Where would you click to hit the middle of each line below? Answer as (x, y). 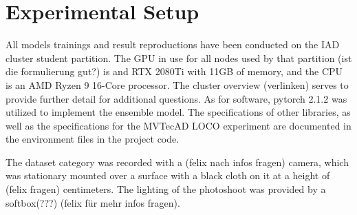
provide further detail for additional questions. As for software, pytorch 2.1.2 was (176, 98)
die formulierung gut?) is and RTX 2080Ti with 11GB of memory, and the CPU (174, 71)
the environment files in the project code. (93, 139)
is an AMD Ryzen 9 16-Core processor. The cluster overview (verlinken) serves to (177, 84)
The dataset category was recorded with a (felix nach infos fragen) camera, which (177, 162)
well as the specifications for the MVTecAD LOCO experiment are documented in (178, 125)
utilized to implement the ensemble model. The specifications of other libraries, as (178, 112)
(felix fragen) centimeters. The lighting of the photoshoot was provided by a (166, 189)
